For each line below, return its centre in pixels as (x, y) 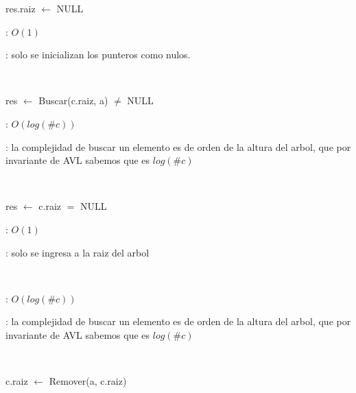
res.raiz (21, 8)
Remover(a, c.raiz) (88, 381)
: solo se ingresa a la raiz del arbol (78, 252)
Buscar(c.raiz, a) (73, 100)
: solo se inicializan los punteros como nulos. (98, 55)
